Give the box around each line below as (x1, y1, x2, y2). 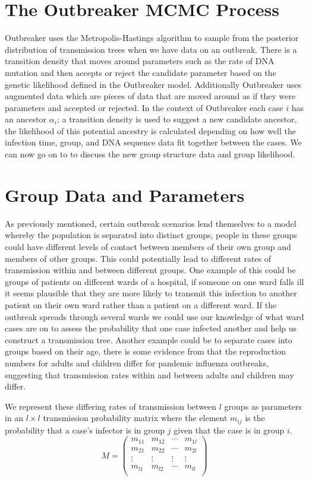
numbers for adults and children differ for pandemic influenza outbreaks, (5, 356, 269, 369)
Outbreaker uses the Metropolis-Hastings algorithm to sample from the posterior (5, 31, 299, 44)
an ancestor (5, 113, 47, 125)
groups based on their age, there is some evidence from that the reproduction (5, 345, 286, 357)
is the (245, 412, 265, 424)
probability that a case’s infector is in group (5, 423, 165, 436)
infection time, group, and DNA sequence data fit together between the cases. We (5, 136, 302, 148)
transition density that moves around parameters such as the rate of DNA (5, 55, 275, 67)
